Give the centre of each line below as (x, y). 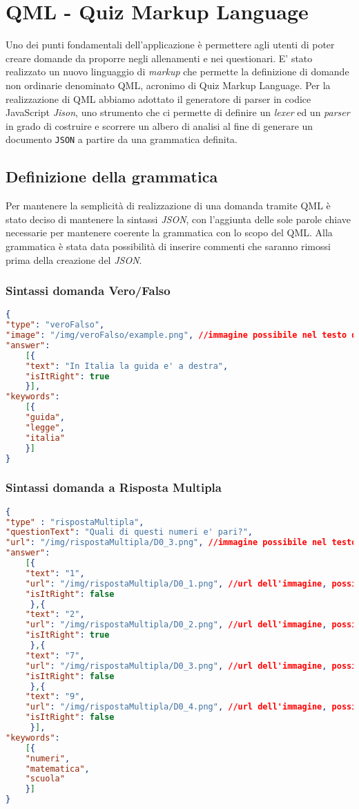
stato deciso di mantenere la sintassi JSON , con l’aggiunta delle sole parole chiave (178, 219)
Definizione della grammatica (112, 177)
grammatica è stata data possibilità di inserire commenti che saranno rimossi (168, 246)
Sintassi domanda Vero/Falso (88, 291)
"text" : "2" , (55, 615)
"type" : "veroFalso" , (55, 325)
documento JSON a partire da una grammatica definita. (122, 139)
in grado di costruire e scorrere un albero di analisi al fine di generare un (159, 125)
